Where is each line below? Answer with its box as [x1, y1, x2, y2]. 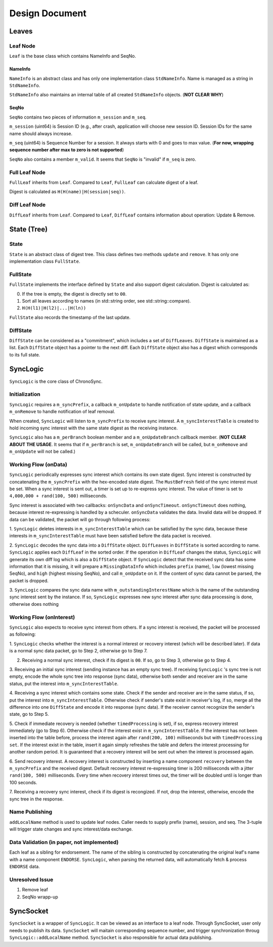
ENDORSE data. [9, 863, 40, 869]
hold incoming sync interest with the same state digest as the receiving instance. [9, 425, 178, 431]
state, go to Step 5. [9, 711, 49, 717]
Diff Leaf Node [9, 201, 46, 208]
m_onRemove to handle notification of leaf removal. [9, 409, 116, 415]
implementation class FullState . [9, 259, 80, 265]
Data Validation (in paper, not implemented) [9, 839, 119, 846]
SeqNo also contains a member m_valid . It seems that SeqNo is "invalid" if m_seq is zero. [9, 156, 197, 162]
